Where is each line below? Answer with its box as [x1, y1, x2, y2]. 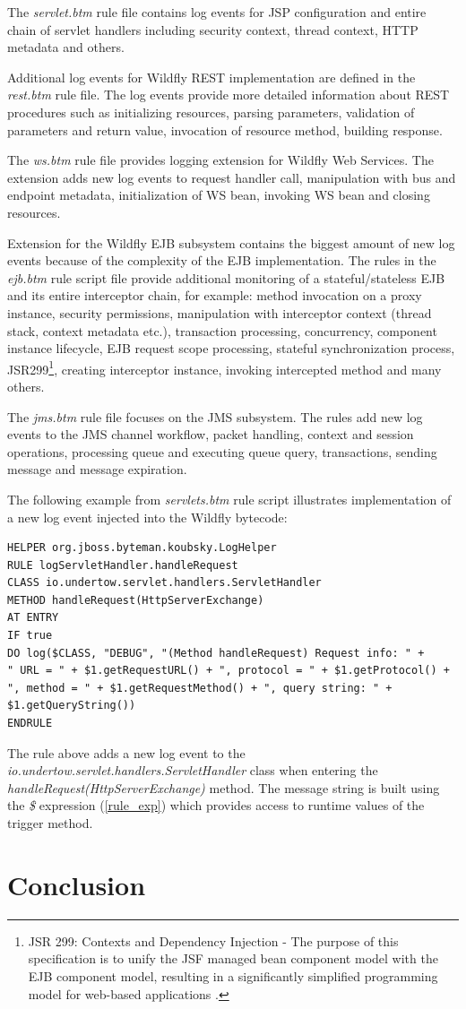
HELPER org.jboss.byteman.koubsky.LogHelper [7, 541, 277, 555]
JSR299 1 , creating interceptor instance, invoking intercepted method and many [7, 357, 442, 378]
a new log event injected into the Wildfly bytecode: [7, 507, 288, 526]
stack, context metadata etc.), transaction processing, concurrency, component [7, 321, 437, 340]
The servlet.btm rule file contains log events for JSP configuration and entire [7, 3, 427, 21]
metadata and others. [7, 38, 125, 56]
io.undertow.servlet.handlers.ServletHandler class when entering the [7, 761, 378, 780]
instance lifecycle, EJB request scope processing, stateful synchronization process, [7, 339, 455, 358]
